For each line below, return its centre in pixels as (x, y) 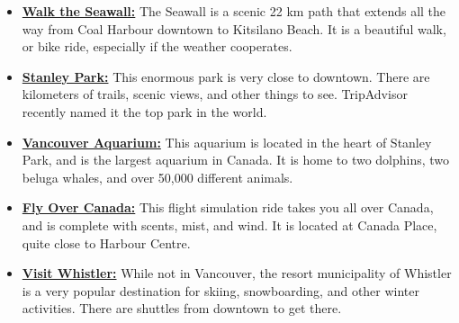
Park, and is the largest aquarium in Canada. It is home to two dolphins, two (236, 160)
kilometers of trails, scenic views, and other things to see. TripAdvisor (215, 94)
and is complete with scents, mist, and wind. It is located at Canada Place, (229, 224)
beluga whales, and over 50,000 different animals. (157, 177)
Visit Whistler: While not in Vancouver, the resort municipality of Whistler (237, 273)
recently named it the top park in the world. (144, 111)
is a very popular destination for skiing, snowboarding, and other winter (221, 290)
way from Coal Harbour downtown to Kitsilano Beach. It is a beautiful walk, (234, 28)
